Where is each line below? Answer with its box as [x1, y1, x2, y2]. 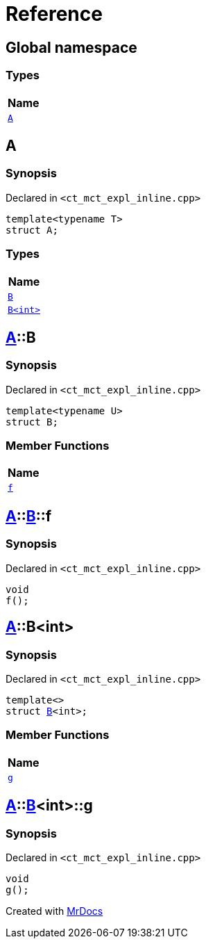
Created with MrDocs [6, 904, 103, 917]
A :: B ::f [6, 507, 52, 525]
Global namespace [6, 38, 137, 56]
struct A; [6, 224, 58, 236]
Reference [6, 2, 103, 26]
